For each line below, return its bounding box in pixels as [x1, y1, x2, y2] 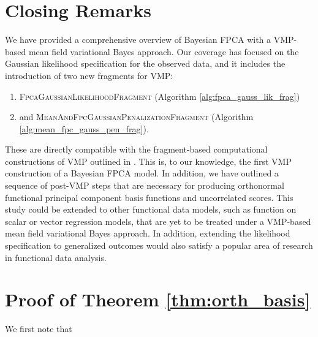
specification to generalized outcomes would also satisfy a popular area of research [5, 239, 313, 252]
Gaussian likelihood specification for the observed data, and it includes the [5, 57, 286, 70]
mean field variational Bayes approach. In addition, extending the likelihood [5, 227, 290, 240]
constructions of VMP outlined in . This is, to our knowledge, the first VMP [5, 154, 292, 167]
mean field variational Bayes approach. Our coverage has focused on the [28, 45, 299, 58]
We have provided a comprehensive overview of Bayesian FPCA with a [5, 33, 271, 46]
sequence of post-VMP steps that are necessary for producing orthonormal [5, 179, 284, 192]
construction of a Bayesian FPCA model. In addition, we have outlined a [5, 167, 279, 180]
